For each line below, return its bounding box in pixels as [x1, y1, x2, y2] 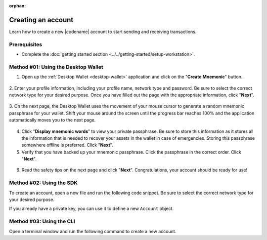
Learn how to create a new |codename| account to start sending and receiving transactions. [9, 29, 197, 35]
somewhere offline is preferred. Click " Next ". [21, 142, 113, 148]
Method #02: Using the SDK [9, 179, 78, 186]
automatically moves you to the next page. [9, 117, 96, 123]
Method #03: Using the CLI [9, 218, 75, 225]
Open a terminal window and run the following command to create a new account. [9, 228, 177, 234]
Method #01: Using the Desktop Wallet [9, 63, 103, 70]
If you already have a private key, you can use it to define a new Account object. [9, 205, 174, 212]
